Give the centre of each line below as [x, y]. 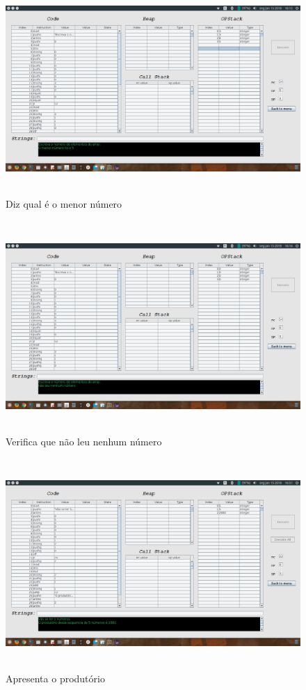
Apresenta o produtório [55, 678]
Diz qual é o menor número [64, 203]
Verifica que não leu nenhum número [84, 441]
